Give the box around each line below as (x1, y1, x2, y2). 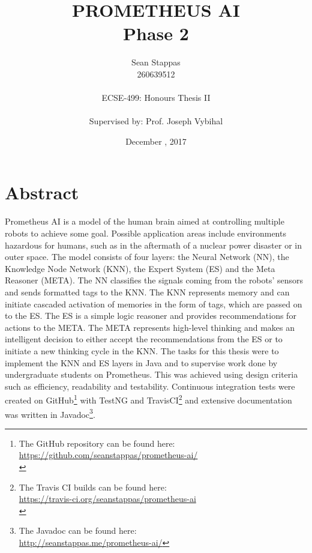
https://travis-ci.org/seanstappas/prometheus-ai (19, 492, 196, 505)
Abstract (5, 180, 79, 205)
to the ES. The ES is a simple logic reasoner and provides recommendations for (5, 309, 296, 322)
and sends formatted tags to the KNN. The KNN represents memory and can (5, 285, 290, 298)
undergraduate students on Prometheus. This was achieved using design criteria (5, 368, 298, 381)
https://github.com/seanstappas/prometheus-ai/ (19, 449, 198, 461)
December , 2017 (125, 134, 187, 147)
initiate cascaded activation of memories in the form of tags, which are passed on (5, 297, 302, 310)
